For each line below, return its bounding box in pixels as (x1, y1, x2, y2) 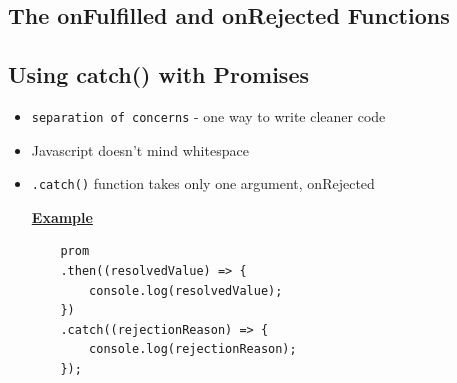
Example (31, 206, 93, 227)
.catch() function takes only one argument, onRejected (31, 173, 375, 194)
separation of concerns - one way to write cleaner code (31, 105, 386, 126)
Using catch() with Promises (8, 59, 309, 90)
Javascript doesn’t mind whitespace (31, 139, 249, 160)
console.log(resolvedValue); (89, 283, 283, 298)
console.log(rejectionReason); (89, 342, 297, 357)
